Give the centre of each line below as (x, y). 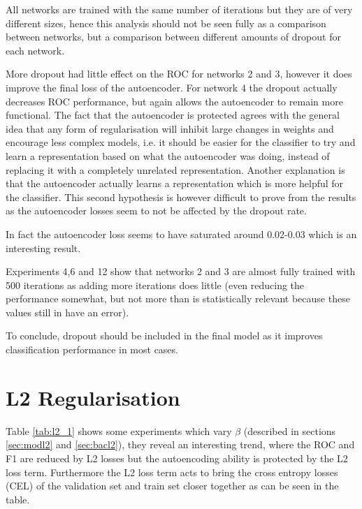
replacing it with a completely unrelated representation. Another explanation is (175, 169)
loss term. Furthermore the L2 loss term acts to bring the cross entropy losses (172, 472)
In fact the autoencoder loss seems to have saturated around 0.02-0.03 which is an (181, 234)
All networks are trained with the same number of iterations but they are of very (179, 9)
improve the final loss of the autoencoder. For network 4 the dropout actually (172, 87)
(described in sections (290, 430)
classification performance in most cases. (92, 349)
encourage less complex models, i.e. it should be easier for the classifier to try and (181, 142)
